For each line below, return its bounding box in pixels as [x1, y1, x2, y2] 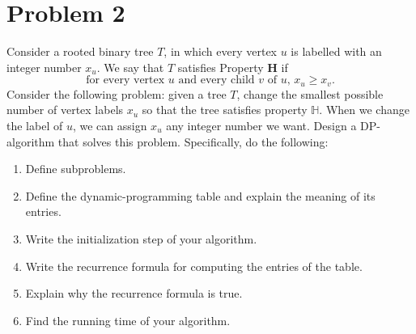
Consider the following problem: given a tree [6, 85, 227, 102]
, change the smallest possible [236, 85, 384, 102]
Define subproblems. [25, 160, 126, 177]
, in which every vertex [163, 43, 278, 60]
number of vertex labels [6, 101, 124, 118]
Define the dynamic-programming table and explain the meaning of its [25, 187, 376, 204]
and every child [178, 74, 255, 87]
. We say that [96, 58, 164, 75]
